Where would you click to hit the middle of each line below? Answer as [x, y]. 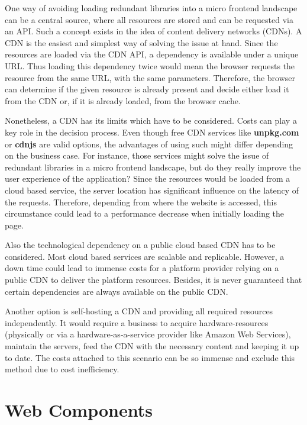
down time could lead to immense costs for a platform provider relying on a [142, 268]
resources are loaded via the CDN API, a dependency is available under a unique [152, 54]
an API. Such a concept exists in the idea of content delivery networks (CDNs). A [153, 31]
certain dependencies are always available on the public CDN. [117, 291]
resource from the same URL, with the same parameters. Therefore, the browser [150, 77]
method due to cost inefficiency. [62, 369]
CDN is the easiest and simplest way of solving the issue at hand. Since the [141, 42]
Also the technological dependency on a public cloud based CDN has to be [140, 245]
